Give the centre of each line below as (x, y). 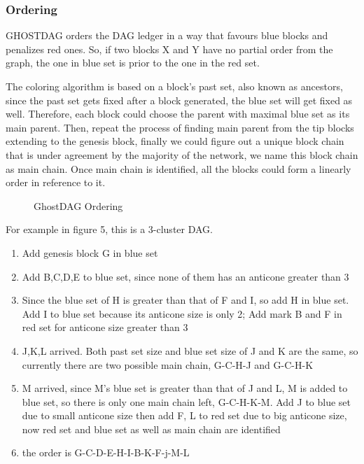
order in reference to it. (56, 182)
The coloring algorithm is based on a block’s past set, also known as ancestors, (174, 86)
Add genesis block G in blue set (90, 252)
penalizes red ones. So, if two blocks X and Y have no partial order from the (169, 49)
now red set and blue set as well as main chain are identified (151, 429)
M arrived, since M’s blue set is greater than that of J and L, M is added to (185, 388)
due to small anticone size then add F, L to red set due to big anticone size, (184, 415)
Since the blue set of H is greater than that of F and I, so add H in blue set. (185, 300)
